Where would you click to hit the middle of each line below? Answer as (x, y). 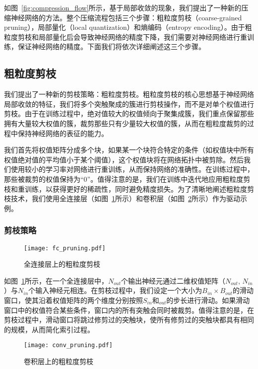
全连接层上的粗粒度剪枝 (62, 264)
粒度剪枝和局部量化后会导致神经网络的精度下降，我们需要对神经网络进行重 (126, 37)
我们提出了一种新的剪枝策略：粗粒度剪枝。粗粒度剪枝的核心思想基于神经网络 (129, 94)
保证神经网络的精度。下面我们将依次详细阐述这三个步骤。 (111, 46)
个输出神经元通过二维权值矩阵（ (173, 280)
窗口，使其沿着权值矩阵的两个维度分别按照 (73, 300)
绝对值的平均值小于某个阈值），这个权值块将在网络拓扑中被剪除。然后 (130, 159)
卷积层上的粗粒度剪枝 (59, 361)
